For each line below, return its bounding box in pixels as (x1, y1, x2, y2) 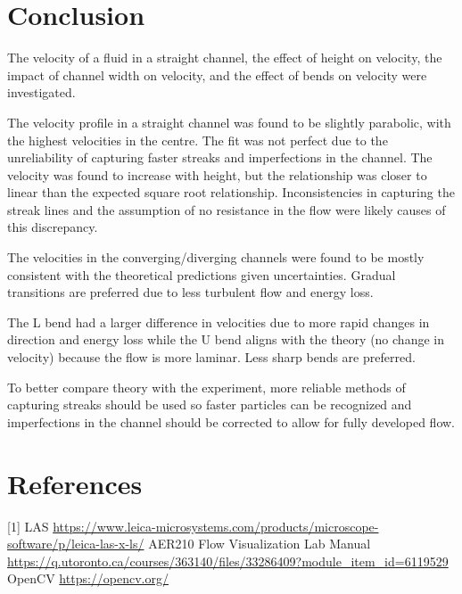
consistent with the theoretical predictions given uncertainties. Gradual (7, 265, 396, 284)
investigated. (7, 83, 76, 102)
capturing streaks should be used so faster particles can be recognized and (7, 395, 412, 414)
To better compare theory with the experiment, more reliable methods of (7, 377, 406, 396)
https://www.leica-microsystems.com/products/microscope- (53, 516, 379, 535)
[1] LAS (7, 516, 49, 535)
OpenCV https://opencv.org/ (7, 569, 169, 588)
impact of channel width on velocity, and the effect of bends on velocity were (7, 65, 427, 84)
